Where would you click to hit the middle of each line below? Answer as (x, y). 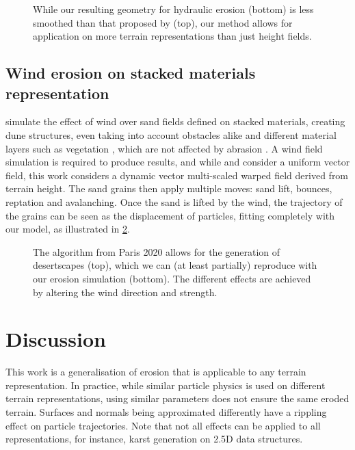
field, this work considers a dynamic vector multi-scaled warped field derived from (177, 175)
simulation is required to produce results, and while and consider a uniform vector (178, 162)
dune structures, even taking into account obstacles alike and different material (171, 134)
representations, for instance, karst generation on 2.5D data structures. (154, 439)
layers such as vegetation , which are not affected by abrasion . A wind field (164, 148)
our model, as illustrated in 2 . (68, 229)
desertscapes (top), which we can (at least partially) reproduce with (175, 265)
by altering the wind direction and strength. (125, 292)
